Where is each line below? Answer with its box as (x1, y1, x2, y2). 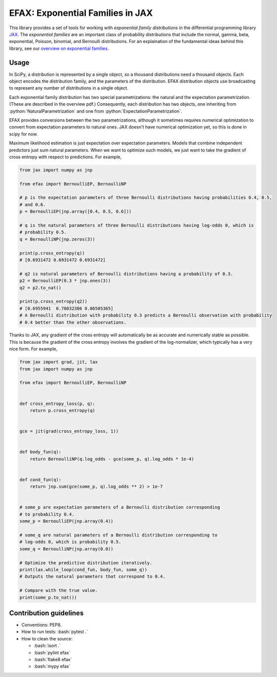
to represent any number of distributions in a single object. (9, 85, 128, 91)
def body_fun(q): (19, 449, 62, 455)
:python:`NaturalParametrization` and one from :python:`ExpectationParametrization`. (9, 108, 182, 114)
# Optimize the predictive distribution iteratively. (19, 560, 153, 566)
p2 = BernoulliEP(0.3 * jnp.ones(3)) (19, 278, 111, 284)
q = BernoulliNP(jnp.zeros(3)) (19, 236, 96, 242)
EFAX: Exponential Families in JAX (9, 7, 153, 18)
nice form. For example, (9, 346, 58, 352)
